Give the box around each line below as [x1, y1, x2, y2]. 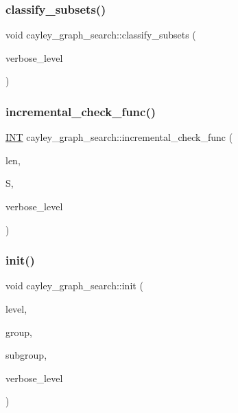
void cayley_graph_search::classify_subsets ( [5, 27, 196, 42]
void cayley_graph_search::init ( [5, 278, 143, 293]
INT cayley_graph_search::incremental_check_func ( [5, 130, 233, 144]
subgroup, [5, 348, 47, 362]
